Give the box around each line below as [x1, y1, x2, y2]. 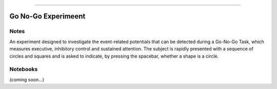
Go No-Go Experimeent [9, 12, 86, 21]
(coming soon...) [9, 76, 45, 82]
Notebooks [9, 66, 38, 73]
